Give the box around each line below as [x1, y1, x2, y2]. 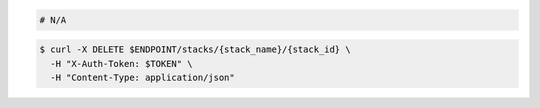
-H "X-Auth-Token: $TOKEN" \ [50, 58, 194, 69]
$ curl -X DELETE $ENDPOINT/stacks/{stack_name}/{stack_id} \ [39, 44, 351, 55]
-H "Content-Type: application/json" [50, 71, 235, 83]
